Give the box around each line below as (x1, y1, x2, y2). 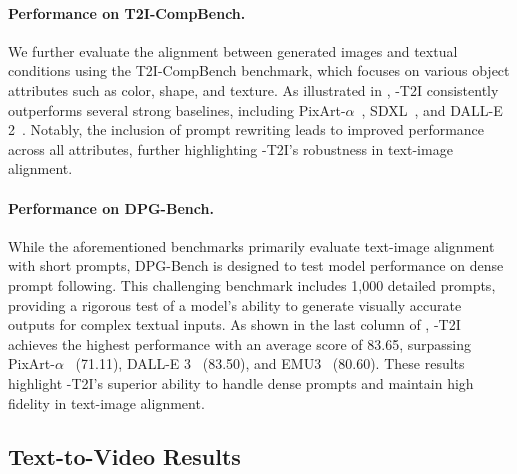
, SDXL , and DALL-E (361, 99, 503, 120)
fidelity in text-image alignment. (8, 392, 205, 413)
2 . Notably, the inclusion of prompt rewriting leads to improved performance (8, 119, 485, 140)
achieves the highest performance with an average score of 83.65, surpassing (8, 333, 472, 354)
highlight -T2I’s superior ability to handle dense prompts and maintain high (8, 372, 474, 393)
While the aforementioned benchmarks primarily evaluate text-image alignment (8, 235, 495, 256)
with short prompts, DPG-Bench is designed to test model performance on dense (8, 255, 504, 276)
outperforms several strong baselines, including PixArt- (8, 99, 346, 120)
